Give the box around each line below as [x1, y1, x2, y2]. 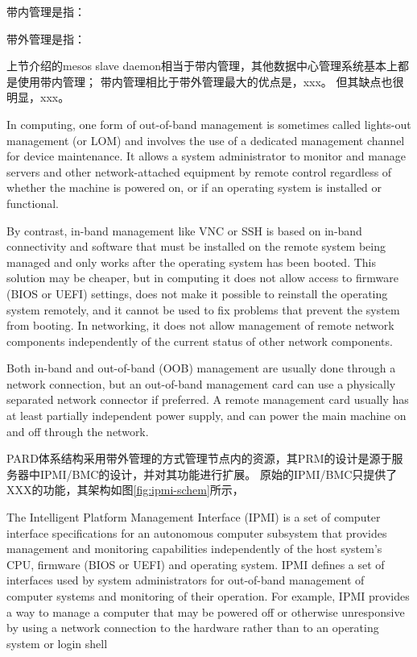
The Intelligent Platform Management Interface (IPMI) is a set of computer [6, 509, 381, 526]
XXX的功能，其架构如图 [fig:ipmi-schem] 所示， [6, 481, 244, 498]
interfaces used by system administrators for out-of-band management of [6, 572, 365, 588]
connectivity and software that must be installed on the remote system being [6, 238, 386, 255]
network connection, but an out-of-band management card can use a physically [6, 375, 396, 392]
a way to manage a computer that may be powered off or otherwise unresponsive [6, 603, 405, 620]
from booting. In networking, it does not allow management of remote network [6, 317, 394, 334]
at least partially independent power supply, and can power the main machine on [6, 407, 407, 424]
